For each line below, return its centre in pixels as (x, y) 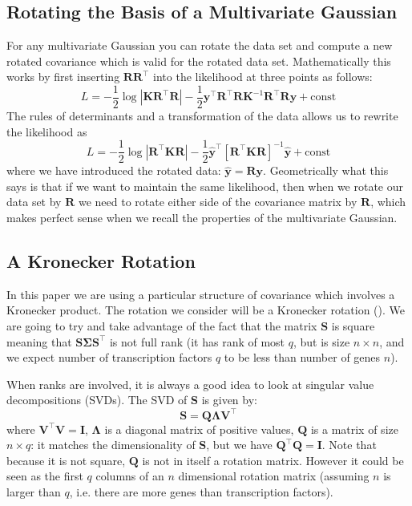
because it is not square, (66, 460)
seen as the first (45, 476)
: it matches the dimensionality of (113, 445)
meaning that (39, 341)
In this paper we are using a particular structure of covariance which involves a (201, 294)
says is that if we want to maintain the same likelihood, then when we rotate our (205, 186)
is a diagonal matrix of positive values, (199, 429)
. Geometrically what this (326, 170)
